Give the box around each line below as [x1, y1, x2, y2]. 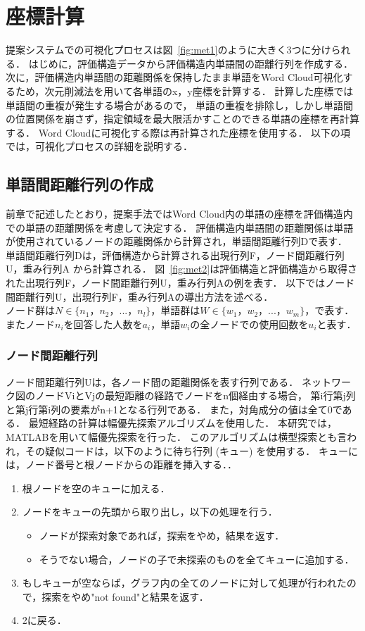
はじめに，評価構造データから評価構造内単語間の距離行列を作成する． [28, 56, 353, 70]
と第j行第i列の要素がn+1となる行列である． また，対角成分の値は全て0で [6, 401, 342, 416]
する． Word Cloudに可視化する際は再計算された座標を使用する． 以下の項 [6, 125, 351, 139]
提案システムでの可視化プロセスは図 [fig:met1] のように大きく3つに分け [6, 42, 331, 57]
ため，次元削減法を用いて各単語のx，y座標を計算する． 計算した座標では [15, 83, 354, 98]
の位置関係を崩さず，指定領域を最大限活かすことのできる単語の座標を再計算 [6, 111, 359, 126]
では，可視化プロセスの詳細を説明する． [6, 139, 193, 154]
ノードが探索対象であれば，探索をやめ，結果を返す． [39, 527, 285, 542]
